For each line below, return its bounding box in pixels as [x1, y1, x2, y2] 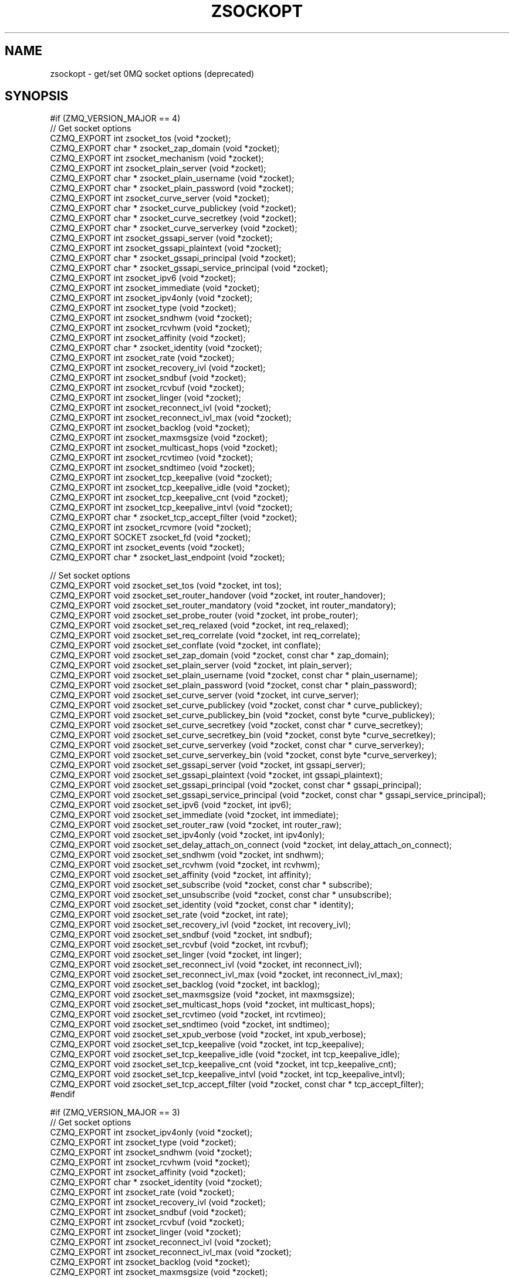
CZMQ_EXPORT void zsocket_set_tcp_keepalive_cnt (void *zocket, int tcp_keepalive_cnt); [50, 1059, 397, 1070]
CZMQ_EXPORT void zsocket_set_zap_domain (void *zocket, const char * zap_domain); [50, 650, 389, 661]
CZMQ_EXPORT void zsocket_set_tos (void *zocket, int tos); [50, 580, 282, 591]
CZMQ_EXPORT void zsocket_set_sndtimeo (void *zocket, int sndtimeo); [50, 1019, 330, 1030]
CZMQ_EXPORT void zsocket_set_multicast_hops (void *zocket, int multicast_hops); [50, 999, 376, 1010]
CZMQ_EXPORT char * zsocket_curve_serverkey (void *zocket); [50, 223, 297, 234]
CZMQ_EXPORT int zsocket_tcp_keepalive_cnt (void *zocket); [50, 492, 289, 503]
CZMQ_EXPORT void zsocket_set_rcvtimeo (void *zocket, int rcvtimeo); [50, 1009, 326, 1020]
